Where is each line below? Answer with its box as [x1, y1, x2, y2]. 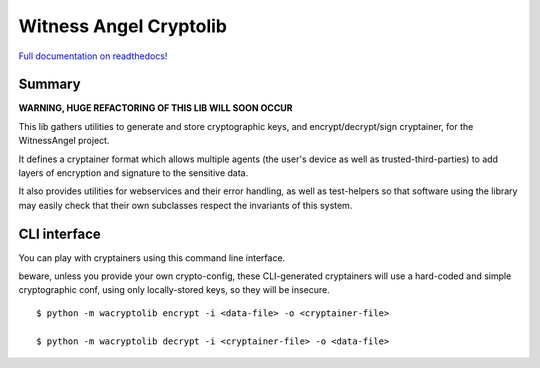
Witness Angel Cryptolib [18, 15, 227, 37]
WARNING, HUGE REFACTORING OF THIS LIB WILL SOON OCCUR [18, 102, 293, 114]
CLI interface [18, 225, 102, 242]
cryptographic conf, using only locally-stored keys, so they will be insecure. [18, 284, 330, 296]
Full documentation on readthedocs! [18, 50, 168, 62]
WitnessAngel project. [18, 135, 110, 147]
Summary [18, 76, 81, 93]
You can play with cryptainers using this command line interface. [18, 251, 286, 264]
